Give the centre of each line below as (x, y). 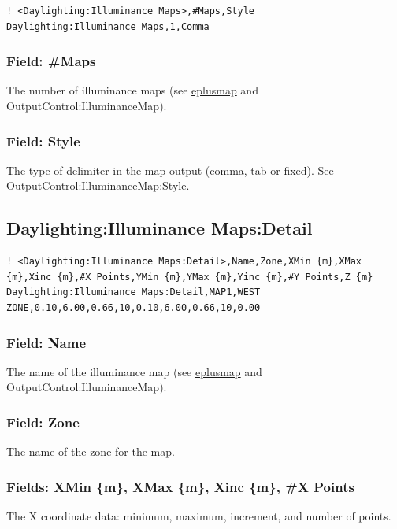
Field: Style (43, 141)
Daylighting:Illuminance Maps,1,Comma (108, 26)
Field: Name (46, 342)
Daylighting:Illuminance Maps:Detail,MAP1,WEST (134, 292)
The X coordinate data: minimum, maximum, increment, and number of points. (199, 516)
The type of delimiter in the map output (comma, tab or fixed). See (170, 170)
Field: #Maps (51, 61)
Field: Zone (43, 422)
